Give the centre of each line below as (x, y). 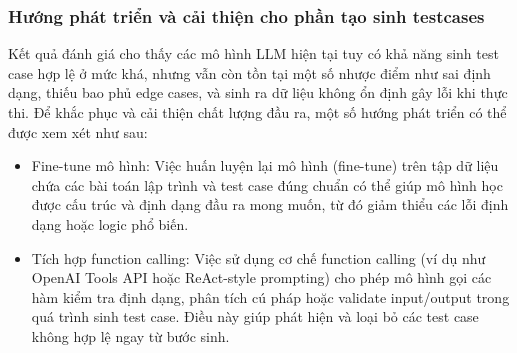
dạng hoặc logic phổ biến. (110, 223)
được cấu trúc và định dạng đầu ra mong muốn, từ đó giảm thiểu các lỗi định (270, 204)
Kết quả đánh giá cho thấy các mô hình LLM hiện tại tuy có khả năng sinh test (253, 53)
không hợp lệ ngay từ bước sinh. (130, 335)
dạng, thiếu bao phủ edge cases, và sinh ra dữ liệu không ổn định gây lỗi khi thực (258, 92)
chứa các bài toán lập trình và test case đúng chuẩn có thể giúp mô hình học (267, 184)
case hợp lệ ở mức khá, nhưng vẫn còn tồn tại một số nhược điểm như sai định (249, 72)
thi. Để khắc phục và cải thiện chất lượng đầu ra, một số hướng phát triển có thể (257, 112)
